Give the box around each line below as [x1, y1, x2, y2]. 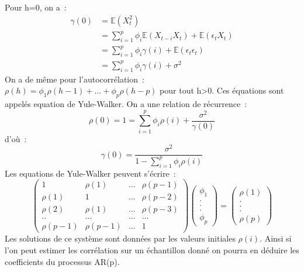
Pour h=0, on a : [5, 1, 67, 13]
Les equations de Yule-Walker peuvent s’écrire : [5, 167, 176, 179]
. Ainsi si [260, 232, 292, 245]
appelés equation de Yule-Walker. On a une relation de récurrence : [5, 98, 247, 109]
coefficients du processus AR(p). [5, 255, 120, 267]
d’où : [5, 132, 27, 144]
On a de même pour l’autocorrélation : [5, 73, 144, 85]
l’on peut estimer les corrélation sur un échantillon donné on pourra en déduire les [5, 244, 299, 256]
